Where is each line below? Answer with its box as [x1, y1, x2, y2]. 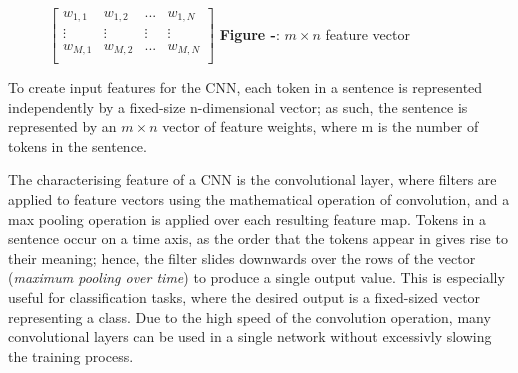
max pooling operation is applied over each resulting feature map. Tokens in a [8, 208, 486, 229]
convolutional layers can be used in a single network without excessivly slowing [8, 326, 492, 347]
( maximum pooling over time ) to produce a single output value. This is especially [8, 267, 505, 288]
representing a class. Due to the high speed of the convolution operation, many [8, 306, 491, 327]
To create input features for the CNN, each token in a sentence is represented [8, 77, 483, 98]
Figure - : [219, 23, 280, 44]
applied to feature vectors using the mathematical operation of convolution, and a [8, 189, 510, 209]
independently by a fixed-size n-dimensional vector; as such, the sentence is [8, 96, 468, 117]
